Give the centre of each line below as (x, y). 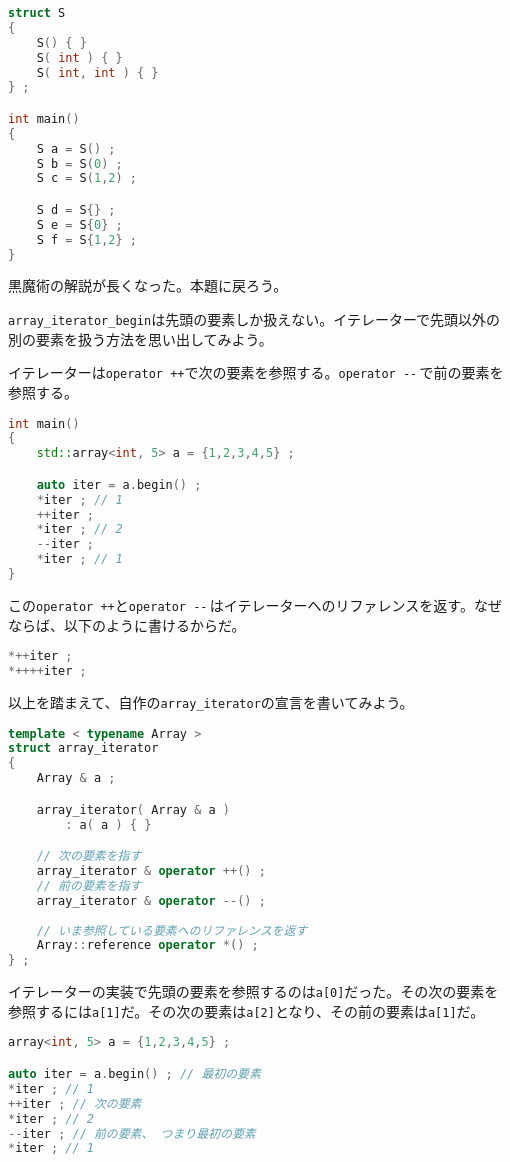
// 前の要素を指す (89, 885)
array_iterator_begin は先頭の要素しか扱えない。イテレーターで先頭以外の (254, 319)
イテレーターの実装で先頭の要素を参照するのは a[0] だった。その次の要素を (253, 991)
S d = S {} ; (76, 209)
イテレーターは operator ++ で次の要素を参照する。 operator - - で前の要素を (256, 372)
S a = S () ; (76, 148)
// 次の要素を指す (89, 856)
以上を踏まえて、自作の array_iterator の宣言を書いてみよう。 (211, 701)
